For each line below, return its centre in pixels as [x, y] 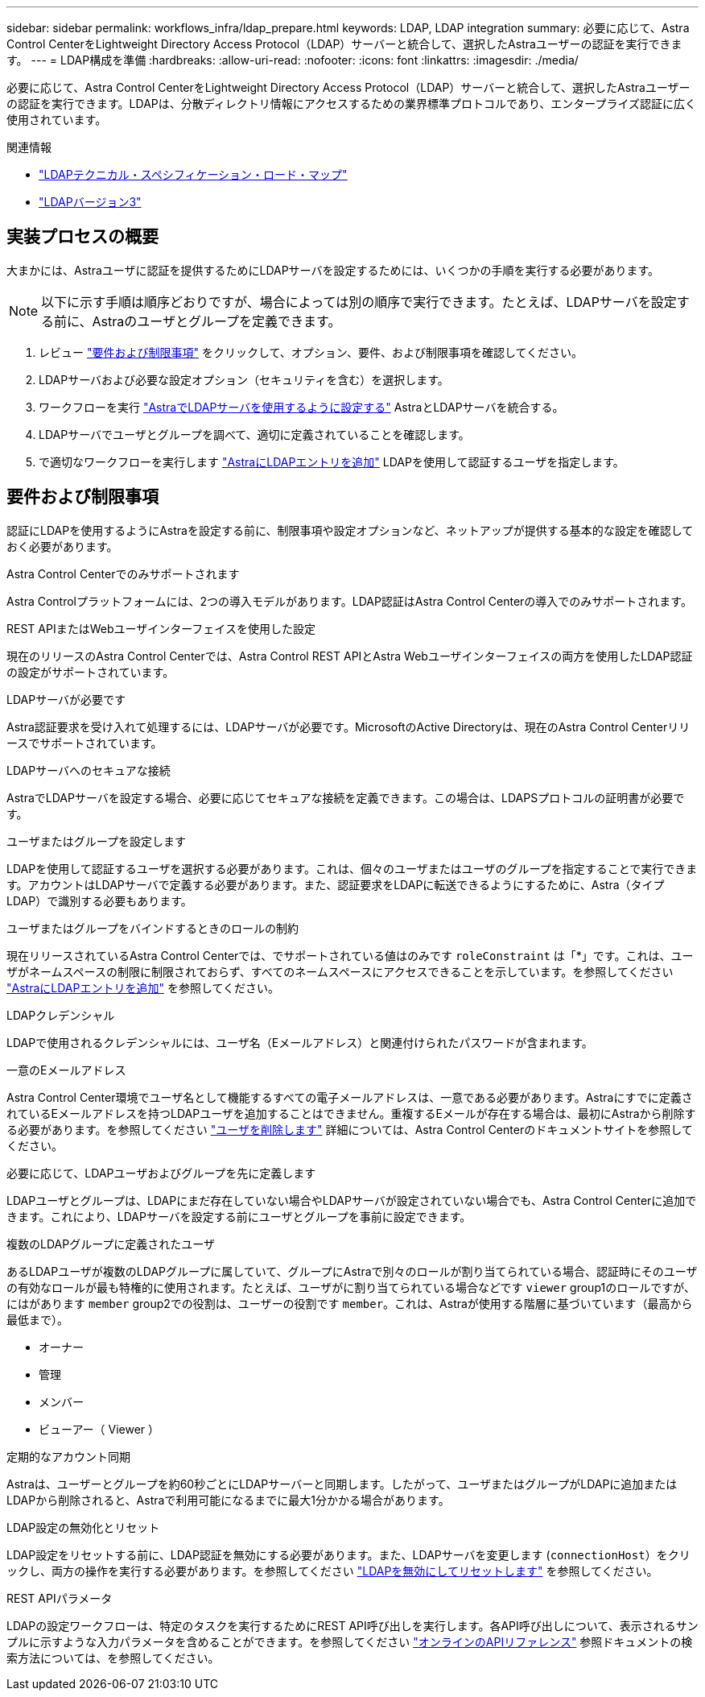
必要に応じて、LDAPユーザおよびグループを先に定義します [161, 1173]
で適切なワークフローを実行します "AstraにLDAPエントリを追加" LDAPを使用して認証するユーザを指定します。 [332, 462]
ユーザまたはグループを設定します [96, 841]
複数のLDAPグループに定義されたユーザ [111, 1244]
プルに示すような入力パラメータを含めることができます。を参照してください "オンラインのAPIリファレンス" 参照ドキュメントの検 [350, 1641]
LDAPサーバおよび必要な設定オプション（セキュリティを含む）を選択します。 [244, 379]
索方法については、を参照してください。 [113, 1658]
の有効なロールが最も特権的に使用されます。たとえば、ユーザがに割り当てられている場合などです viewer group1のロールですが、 [351, 1287]
